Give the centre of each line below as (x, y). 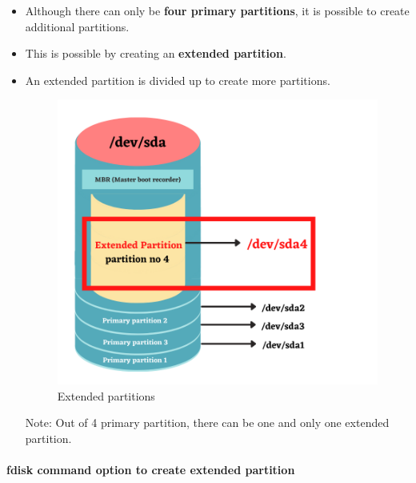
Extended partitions (106, 395)
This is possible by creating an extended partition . (156, 53)
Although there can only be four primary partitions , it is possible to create (217, 10)
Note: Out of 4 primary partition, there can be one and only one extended (207, 423)
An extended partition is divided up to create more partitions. (178, 80)
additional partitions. (77, 26)
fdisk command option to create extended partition (151, 470)
